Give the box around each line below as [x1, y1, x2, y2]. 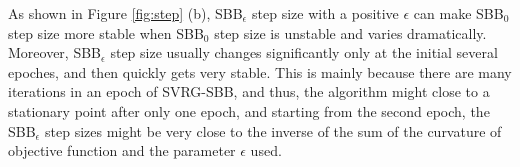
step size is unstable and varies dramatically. [214, 22, 487, 43]
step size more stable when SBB [8, 22, 204, 43]
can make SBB [413, 3, 504, 23]
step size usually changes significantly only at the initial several [110, 42, 498, 63]
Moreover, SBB [8, 42, 102, 63]
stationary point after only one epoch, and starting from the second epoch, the [8, 100, 490, 121]
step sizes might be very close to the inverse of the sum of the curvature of [45, 120, 502, 141]
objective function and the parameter [8, 140, 236, 161]
